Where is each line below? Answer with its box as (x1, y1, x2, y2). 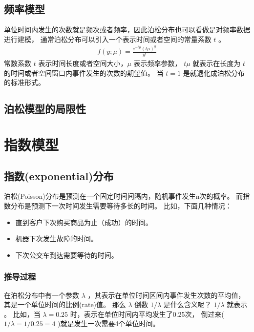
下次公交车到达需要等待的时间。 (15, 249, 118, 260)
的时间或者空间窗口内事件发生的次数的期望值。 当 (4, 67, 164, 78)
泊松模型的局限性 (4, 101, 86, 116)
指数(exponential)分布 (4, 168, 114, 183)
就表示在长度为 (192, 58, 241, 68)
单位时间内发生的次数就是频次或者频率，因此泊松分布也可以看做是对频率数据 (4, 24, 250, 35)
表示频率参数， (133, 58, 182, 68)
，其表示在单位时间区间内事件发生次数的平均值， (87, 290, 245, 300)
